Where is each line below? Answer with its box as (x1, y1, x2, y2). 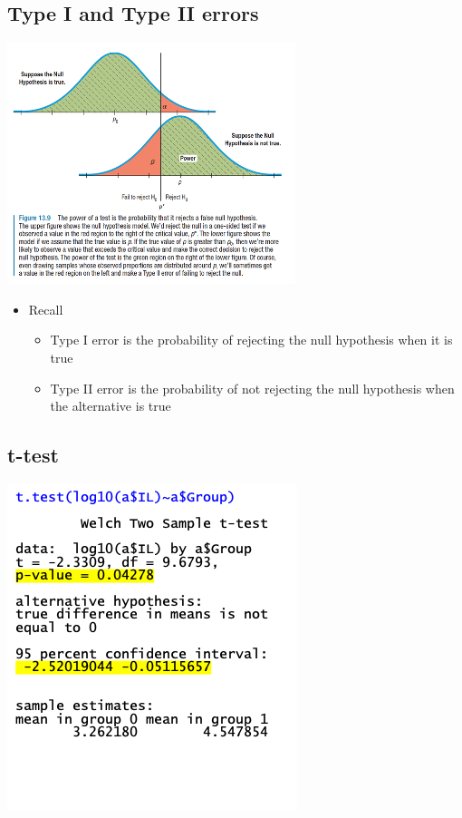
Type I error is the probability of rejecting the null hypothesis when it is (50, 330, 453, 349)
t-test (7, 441, 59, 469)
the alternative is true (50, 396, 171, 415)
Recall (28, 299, 63, 318)
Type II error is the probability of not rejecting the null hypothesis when (50, 378, 455, 397)
